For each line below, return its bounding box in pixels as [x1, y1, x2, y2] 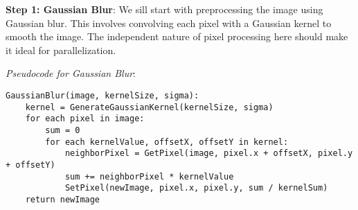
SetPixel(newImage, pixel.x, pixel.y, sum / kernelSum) [64, 183, 328, 193]
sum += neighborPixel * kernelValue [64, 171, 234, 182]
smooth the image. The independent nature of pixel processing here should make [6, 29, 348, 44]
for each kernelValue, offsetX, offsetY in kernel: [45, 137, 289, 147]
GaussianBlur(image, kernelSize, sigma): [6, 90, 199, 100]
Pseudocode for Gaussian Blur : [6, 66, 136, 80]
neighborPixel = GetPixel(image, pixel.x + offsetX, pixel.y [64, 148, 353, 159]
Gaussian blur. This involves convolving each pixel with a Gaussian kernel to [6, 15, 332, 30]
